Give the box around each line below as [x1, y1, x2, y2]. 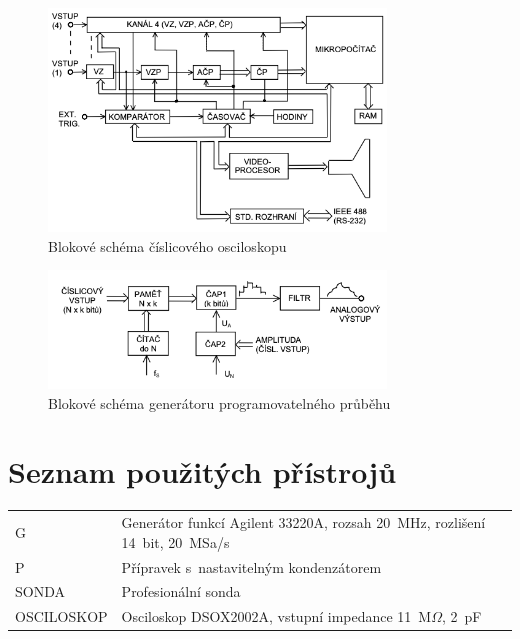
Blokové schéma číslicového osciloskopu [48, 235, 287, 256]
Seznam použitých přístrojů [8, 451, 397, 492]
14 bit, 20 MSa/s [121, 531, 230, 552]
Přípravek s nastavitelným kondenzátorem [121, 556, 382, 577]
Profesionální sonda [121, 581, 241, 602]
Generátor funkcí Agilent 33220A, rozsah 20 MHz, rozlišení [121, 512, 486, 533]
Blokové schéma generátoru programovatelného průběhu [48, 392, 391, 413]
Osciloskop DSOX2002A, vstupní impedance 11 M [121, 606, 432, 627]
